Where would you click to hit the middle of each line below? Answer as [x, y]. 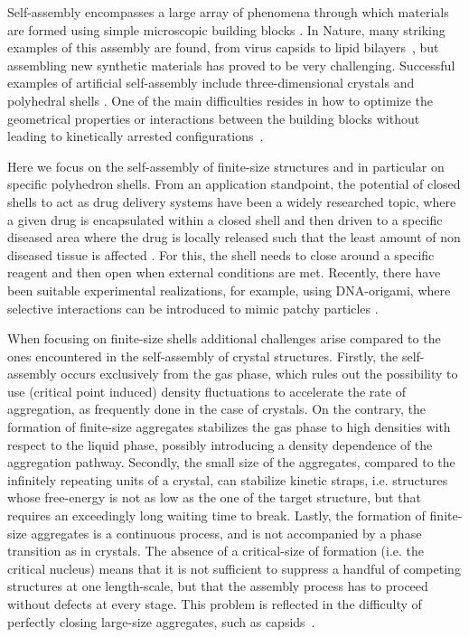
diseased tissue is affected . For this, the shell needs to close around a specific [221, 254]
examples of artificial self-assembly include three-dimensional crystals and [211, 83]
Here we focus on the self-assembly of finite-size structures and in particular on [226, 166]
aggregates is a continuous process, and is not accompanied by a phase [226, 533]
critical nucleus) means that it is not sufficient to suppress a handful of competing [234, 568]
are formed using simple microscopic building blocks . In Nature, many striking [226, 29]
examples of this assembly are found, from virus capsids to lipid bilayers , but [223, 47]
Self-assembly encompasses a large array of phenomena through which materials [228, 12]
